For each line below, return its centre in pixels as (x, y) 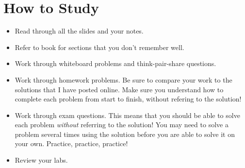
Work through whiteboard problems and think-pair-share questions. (115, 63)
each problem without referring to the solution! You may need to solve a (122, 125)
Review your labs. (41, 160)
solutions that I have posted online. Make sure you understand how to (119, 89)
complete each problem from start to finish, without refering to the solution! (128, 99)
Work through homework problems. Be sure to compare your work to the (123, 79)
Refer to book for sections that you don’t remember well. (99, 47)
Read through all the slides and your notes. (79, 31)
